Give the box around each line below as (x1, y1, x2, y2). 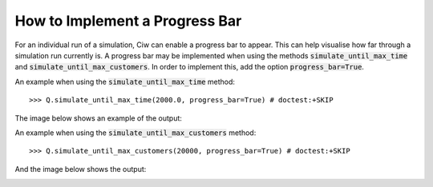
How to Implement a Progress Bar (14, 12, 242, 30)
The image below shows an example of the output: (14, 113, 182, 123)
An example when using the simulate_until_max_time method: (14, 77, 236, 86)
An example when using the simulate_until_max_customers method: (14, 128, 257, 137)
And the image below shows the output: (14, 164, 147, 173)
